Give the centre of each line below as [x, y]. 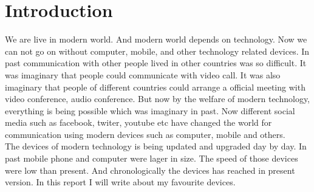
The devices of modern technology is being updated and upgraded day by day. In [156, 146]
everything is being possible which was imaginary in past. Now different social [150, 110]
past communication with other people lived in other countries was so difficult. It [156, 63]
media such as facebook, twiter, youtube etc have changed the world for [138, 122]
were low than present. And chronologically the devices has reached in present [150, 170]
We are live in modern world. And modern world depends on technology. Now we [156, 39]
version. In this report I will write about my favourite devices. [120, 182]
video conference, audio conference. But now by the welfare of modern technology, [158, 99]
